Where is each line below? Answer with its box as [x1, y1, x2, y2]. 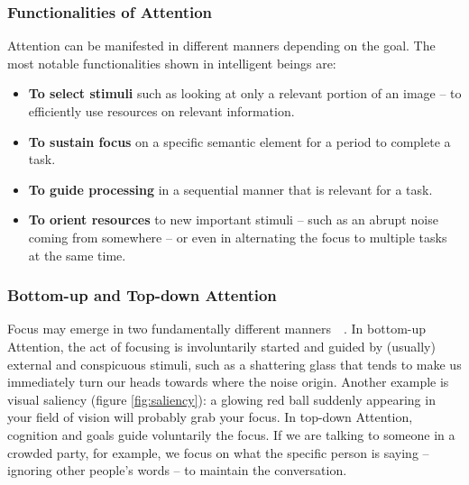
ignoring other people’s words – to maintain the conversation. [7, 461, 347, 480]
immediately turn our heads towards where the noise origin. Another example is [7, 372, 449, 391]
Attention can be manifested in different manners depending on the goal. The [7, 36, 436, 55]
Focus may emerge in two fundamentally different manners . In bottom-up [7, 319, 427, 338]
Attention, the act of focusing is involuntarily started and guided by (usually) [7, 336, 436, 355]
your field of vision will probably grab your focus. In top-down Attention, [7, 407, 413, 426]
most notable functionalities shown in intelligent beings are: [7, 53, 336, 72]
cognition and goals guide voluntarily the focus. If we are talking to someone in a [7, 425, 455, 444]
